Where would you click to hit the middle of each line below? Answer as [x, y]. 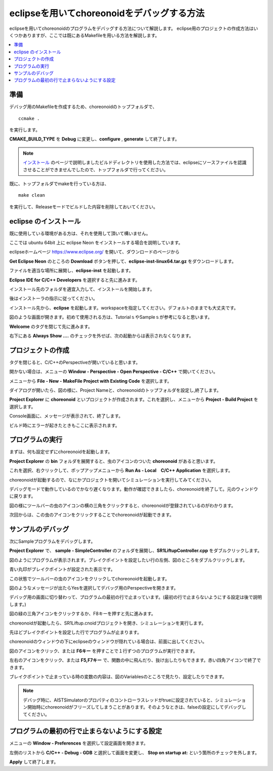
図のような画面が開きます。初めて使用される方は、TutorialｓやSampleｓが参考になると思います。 [111, 317]
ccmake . [29, 118]
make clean [32, 195]
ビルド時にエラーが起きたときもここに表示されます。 [64, 425]
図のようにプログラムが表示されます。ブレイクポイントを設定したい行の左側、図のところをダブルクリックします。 [128, 560]
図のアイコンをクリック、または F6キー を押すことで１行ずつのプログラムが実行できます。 [103, 651]
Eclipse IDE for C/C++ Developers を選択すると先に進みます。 [75, 280]
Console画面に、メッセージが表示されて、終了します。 [66, 416]
